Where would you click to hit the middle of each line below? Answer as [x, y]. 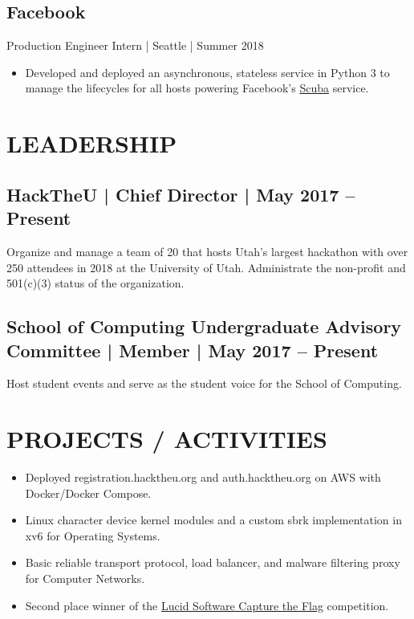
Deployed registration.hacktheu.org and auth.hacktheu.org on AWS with [203, 477]
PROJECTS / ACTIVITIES [167, 439]
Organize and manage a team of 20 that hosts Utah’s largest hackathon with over [207, 251]
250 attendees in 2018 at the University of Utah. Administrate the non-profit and [206, 267]
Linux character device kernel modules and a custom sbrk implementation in [213, 520]
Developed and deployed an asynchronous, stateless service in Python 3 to [207, 72]
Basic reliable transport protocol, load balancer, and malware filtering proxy [213, 562]
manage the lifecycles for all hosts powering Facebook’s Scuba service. [197, 88]
